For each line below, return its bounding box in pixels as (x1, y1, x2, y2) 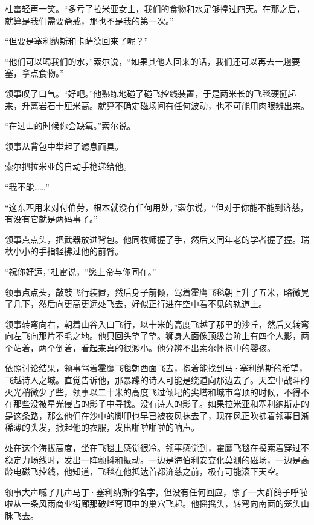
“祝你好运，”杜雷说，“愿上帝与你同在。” (5, 265, 156, 277)
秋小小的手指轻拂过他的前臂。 (5, 245, 123, 257)
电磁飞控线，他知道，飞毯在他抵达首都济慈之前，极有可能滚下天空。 (13, 465, 284, 478)
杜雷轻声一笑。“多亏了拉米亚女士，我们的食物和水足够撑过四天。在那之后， (5, 2, 305, 15)
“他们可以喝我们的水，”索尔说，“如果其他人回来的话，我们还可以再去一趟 (5, 54, 292, 67)
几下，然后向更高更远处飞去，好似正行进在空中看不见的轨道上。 (13, 297, 267, 310)
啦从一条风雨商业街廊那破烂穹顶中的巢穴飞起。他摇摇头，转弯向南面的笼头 (5, 497, 301, 510)
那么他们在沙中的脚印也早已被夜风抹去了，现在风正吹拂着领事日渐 (46, 409, 309, 421)
